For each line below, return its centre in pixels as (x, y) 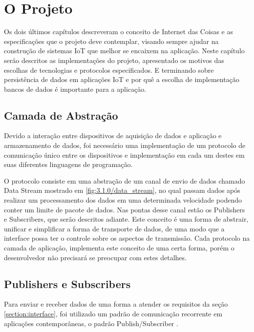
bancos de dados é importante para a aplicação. (75, 89)
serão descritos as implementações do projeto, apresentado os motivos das (114, 60)
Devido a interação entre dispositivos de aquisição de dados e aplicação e (113, 135)
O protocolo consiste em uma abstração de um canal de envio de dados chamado (125, 180)
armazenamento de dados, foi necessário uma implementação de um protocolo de (125, 145)
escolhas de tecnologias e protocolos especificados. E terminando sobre (109, 70)
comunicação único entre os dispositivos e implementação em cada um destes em (124, 155)
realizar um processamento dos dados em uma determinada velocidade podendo (123, 200)
